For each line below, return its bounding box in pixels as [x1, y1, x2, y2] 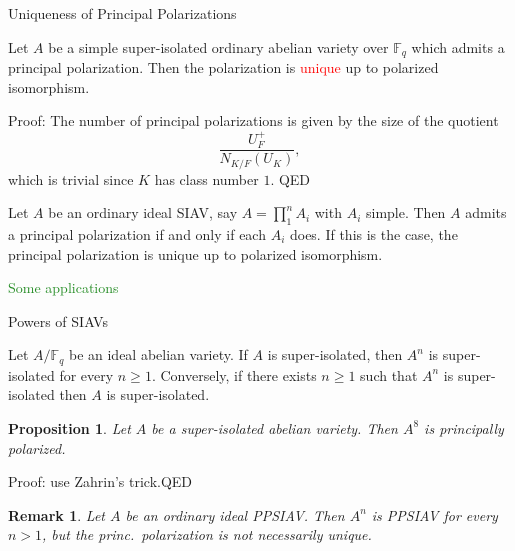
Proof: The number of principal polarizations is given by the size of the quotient [8, 110, 499, 131]
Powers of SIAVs [8, 310, 108, 331]
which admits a [411, 36, 505, 57]
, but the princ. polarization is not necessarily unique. [42, 524, 372, 545]
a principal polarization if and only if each [8, 223, 266, 244]
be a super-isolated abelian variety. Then [151, 417, 398, 438]
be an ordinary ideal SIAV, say [48, 202, 238, 223]
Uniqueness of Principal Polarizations [8, 3, 237, 23]
